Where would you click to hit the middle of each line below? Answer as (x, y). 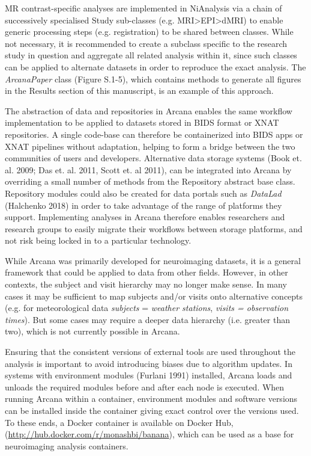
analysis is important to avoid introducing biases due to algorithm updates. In (149, 363)
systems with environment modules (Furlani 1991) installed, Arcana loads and (149, 375)
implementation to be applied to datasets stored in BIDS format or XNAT (142, 122)
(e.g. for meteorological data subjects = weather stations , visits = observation (147, 308)
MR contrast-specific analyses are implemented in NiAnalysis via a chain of (143, 8)
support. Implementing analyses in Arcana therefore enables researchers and (145, 217)
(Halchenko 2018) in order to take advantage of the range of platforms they (143, 205)
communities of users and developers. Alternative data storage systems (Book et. (153, 158)
